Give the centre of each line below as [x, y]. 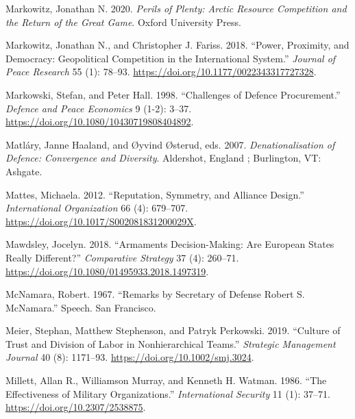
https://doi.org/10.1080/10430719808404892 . [100, 122]
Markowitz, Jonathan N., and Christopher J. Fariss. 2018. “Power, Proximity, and [177, 45]
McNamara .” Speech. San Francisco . [81, 307]
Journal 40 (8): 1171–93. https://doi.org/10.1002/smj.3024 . [130, 357]
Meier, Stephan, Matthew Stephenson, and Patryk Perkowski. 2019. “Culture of [173, 330]
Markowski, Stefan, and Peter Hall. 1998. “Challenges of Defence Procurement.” [173, 94]
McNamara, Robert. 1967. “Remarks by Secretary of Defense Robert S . [155, 294]
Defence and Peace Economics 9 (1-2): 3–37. [99, 108]
